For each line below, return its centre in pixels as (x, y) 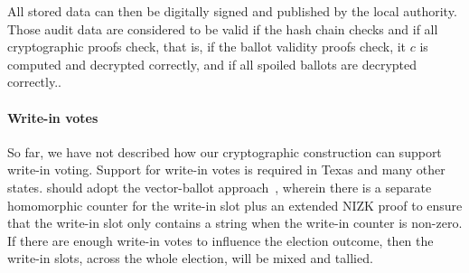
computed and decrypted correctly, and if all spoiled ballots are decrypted (212, 64)
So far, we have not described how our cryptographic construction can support (225, 151)
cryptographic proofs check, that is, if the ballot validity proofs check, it (207, 47)
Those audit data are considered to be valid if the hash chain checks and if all (223, 28)
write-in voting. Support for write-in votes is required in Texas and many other (226, 169)
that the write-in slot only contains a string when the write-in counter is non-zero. (235, 223)
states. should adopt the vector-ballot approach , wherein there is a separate (220, 187)
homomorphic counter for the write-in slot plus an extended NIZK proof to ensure (235, 205)
